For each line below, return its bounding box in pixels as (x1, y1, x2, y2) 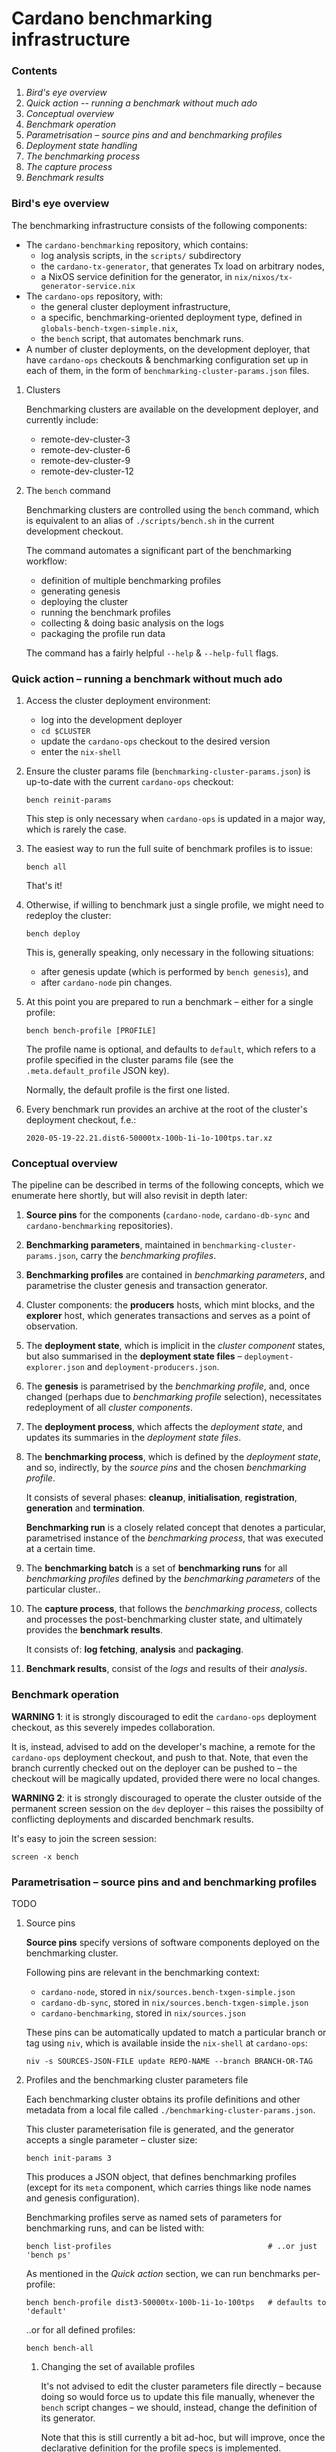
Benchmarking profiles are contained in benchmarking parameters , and (25, 1269, 326, 1281)
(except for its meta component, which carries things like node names (25, 2181, 312, 2193)
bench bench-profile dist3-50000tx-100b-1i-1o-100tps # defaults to (25, 2297, 327, 2307)
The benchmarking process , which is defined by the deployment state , (25, 1451, 321, 1463)
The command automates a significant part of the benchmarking (25, 544, 292, 556)
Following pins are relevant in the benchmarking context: (25, 1966, 260, 1978)
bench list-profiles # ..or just (25, 2241, 318, 2251)
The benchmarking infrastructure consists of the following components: (11, 219, 308, 231)
